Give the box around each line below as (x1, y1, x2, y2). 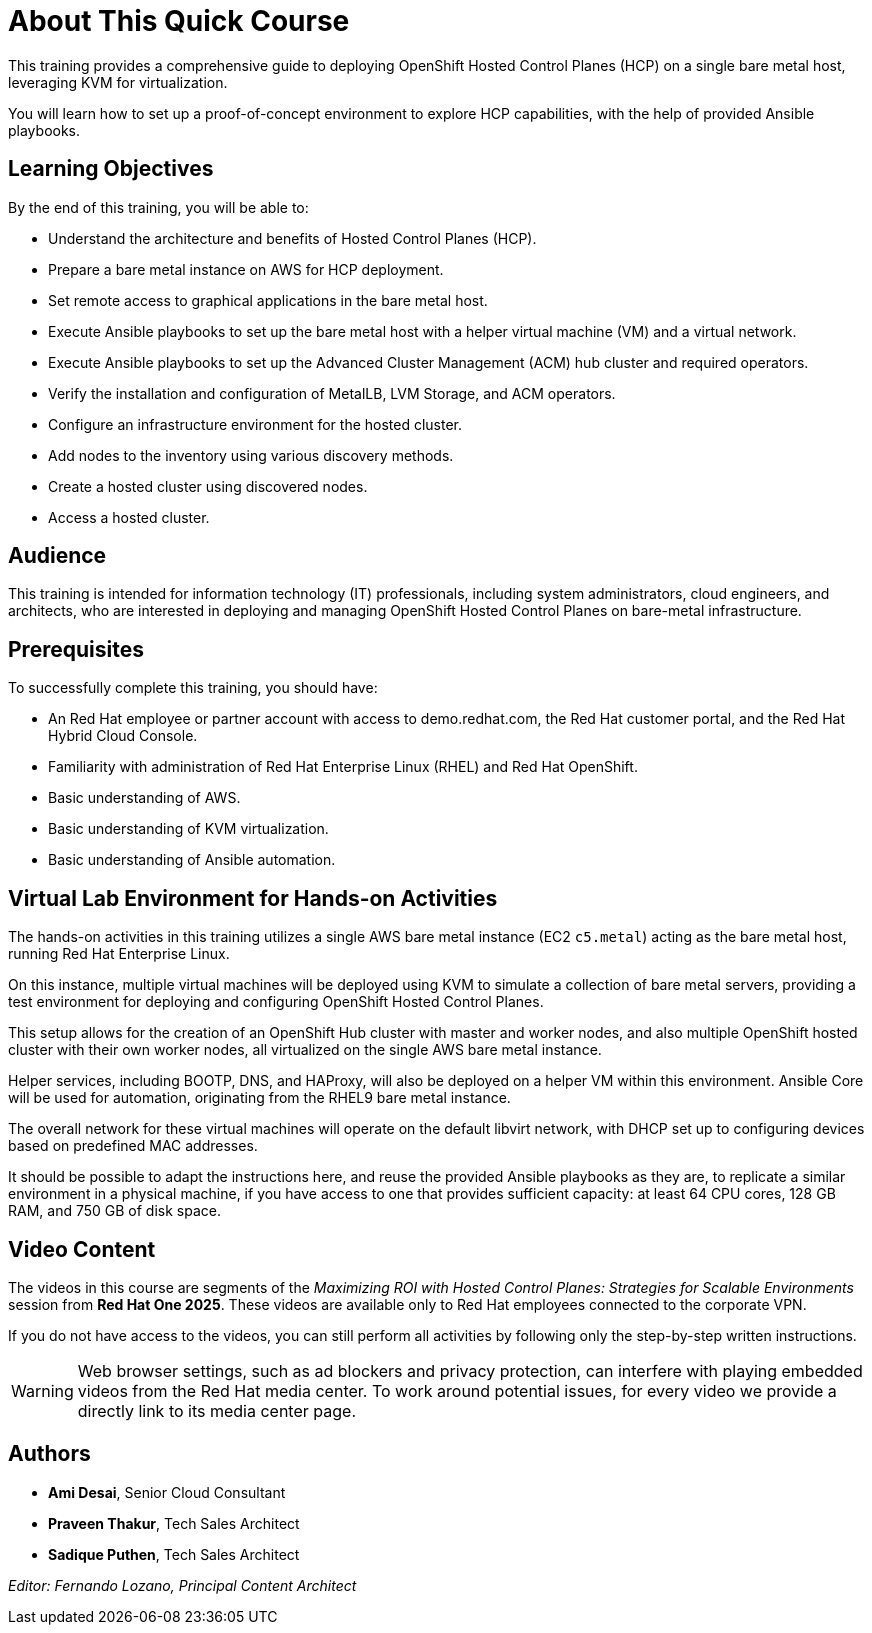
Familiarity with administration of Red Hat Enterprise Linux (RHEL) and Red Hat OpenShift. (48, 758, 638, 776)
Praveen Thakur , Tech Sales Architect (48, 1514, 300, 1532)
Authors (8, 1441, 91, 1467)
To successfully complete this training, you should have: (8, 679, 378, 697)
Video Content (8, 1236, 156, 1262)
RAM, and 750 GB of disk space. (8, 1202, 221, 1220)
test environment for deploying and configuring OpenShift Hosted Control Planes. (8, 993, 544, 1011)
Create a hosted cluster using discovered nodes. (48, 477, 368, 495)
